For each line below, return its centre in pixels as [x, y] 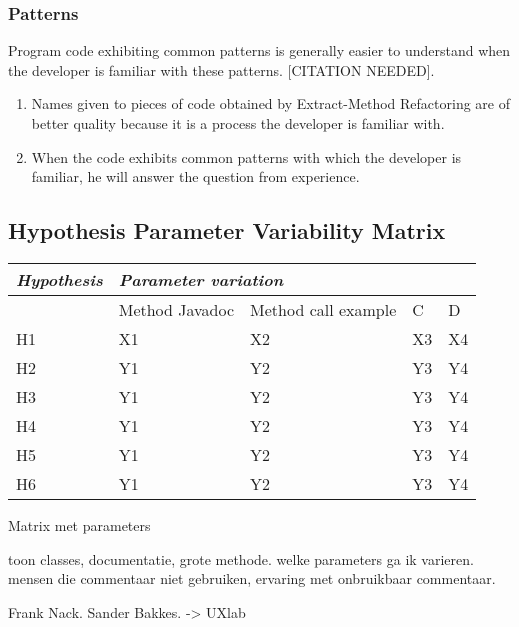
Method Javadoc [176, 309]
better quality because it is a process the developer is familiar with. [238, 123]
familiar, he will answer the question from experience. [195, 176]
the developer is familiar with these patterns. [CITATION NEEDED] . [221, 69]
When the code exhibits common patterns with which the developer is [246, 156]
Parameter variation [201, 279]
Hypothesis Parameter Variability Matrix [227, 230]
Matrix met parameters [79, 524]
